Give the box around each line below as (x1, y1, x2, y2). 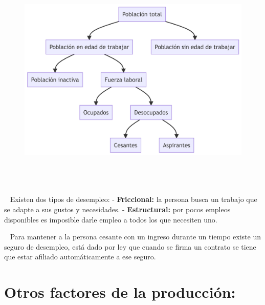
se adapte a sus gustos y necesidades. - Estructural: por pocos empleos (4, 204, 231, 215)
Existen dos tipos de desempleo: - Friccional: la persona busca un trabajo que (10, 194, 257, 205)
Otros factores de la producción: (4, 281, 236, 302)
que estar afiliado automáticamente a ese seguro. (4, 251, 156, 262)
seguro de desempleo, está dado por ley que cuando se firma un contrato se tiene (4, 241, 256, 252)
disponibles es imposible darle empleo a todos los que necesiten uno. (4, 214, 217, 225)
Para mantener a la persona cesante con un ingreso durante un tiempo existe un (10, 231, 261, 242)
